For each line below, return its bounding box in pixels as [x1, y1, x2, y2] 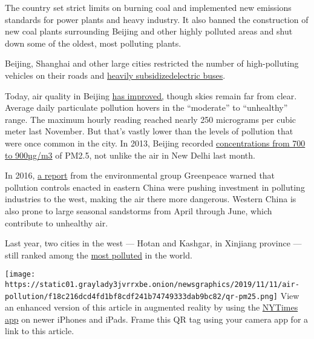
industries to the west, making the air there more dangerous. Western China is [5, 193, 296, 205]
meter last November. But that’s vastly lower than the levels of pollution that [5, 125, 293, 137]
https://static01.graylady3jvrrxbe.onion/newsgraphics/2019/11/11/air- [5, 280, 299, 289]
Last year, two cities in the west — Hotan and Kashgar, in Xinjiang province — [5, 237, 302, 249]
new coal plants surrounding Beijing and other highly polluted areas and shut [5, 25, 293, 38]
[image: [5, 270, 36, 279]
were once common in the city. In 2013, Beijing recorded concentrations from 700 [5, 136, 306, 149]
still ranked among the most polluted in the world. [5, 248, 192, 261]
